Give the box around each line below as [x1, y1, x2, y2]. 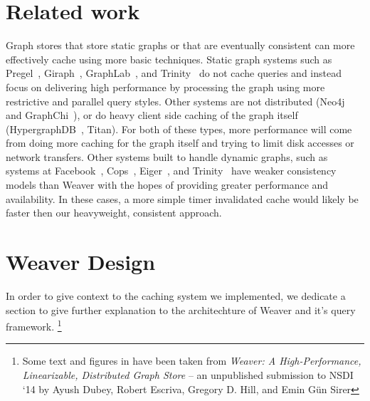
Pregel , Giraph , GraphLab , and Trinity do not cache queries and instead [6, 66, 342, 80]
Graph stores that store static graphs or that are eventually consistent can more [6, 38, 355, 53]
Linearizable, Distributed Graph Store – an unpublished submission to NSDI [22, 368, 354, 382]
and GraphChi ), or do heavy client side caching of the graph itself [6, 108, 298, 123]
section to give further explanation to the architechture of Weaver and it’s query [6, 302, 356, 317]
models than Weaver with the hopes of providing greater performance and [6, 177, 329, 192]
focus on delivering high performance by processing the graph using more [6, 79, 325, 94]
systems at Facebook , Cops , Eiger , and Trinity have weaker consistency [6, 163, 337, 178]
